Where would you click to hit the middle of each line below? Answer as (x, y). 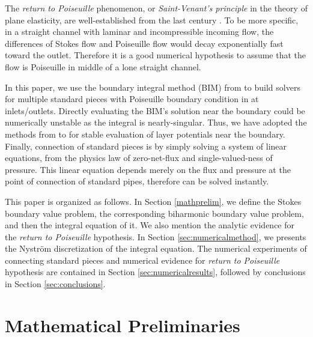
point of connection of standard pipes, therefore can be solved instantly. (137, 181)
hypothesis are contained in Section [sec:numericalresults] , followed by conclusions (155, 272)
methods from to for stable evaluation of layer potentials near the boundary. (145, 134)
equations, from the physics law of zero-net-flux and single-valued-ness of (139, 158)
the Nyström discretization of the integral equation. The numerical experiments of (156, 248)
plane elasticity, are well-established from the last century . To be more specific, (152, 20)
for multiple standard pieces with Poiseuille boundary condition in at (132, 99)
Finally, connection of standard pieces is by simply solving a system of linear (146, 146)
